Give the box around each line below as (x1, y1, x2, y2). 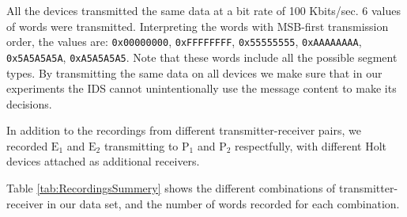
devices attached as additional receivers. (6, 153, 200, 169)
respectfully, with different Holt (235, 137, 386, 154)
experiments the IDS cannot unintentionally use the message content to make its (6, 80, 397, 97)
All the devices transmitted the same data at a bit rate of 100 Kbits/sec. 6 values (6, 2, 401, 18)
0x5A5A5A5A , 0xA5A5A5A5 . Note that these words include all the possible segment (6, 48, 398, 65)
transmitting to (104, 137, 179, 154)
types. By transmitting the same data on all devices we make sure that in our (6, 64, 383, 81)
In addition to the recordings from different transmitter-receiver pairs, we (6, 122, 361, 139)
